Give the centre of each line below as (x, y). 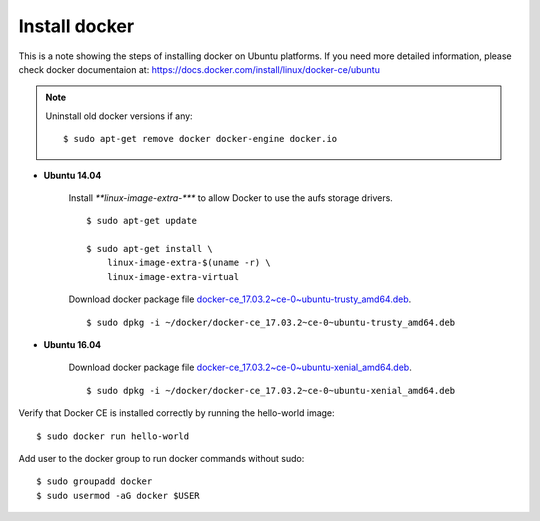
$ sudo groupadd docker (94, 481)
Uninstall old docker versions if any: (119, 116)
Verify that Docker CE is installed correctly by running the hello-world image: (176, 413)
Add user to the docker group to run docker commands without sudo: (161, 458)
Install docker (76, 26)
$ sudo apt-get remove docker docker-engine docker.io (200, 139)
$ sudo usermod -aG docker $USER (118, 495)
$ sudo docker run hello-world (113, 436)
